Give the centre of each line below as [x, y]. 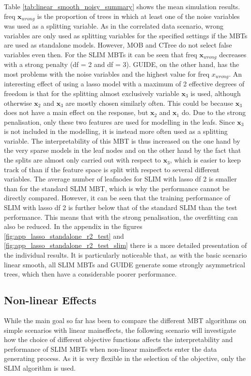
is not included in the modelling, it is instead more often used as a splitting [116, 131]
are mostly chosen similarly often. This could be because [149, 103]
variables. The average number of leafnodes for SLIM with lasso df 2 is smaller [120, 179]
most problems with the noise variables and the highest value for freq [107, 74]
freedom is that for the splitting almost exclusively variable [92, 93]
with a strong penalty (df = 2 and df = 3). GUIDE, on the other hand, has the [122, 64]
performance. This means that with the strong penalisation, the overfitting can [121, 217]
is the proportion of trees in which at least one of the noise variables [138, 16]
